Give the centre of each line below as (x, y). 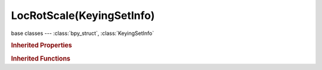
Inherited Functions (41, 58)
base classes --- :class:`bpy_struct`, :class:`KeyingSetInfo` (83, 33)
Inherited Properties (42, 46)
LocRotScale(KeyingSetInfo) (83, 15)
